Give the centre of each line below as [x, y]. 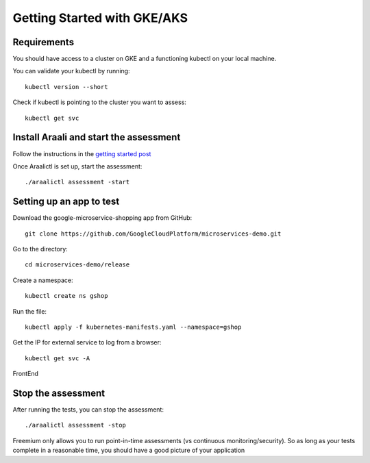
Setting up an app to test [66, 202]
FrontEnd [26, 374]
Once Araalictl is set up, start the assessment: [77, 166]
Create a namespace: [43, 280]
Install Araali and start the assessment [97, 137]
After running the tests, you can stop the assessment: [88, 410]
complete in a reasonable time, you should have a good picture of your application [129, 450]
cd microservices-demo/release [77, 265]
